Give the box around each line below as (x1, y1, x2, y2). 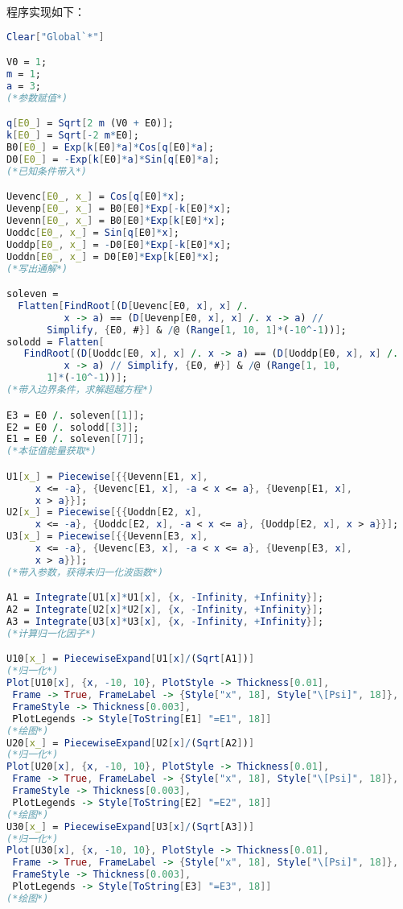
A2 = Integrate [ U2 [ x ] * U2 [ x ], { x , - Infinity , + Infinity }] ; (6, 604, 324, 616)
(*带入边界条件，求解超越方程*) (6, 384, 154, 396)
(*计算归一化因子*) (6, 627, 97, 639)
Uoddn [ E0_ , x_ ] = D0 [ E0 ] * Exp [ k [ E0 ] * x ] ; (6, 250, 220, 262)
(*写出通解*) (6, 262, 68, 275)
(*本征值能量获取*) (6, 445, 97, 457)
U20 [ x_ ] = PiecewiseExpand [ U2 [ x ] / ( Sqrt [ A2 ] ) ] (6, 737, 255, 749)
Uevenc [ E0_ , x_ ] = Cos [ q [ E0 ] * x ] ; (6, 191, 186, 203)
